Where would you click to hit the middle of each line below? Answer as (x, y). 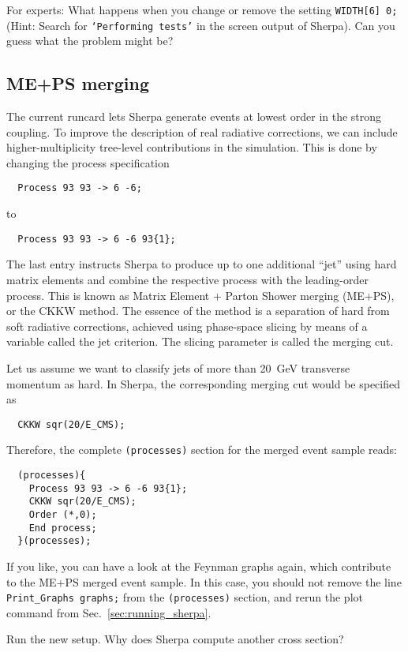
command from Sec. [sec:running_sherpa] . (109, 612)
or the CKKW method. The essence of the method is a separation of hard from (198, 311)
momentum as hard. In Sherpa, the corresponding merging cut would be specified (203, 383)
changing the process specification (88, 162)
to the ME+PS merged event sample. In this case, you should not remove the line (204, 581)
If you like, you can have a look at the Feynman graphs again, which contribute (199, 566)
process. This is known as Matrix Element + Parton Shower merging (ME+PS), (200, 295)
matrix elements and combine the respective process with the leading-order (187, 279)
